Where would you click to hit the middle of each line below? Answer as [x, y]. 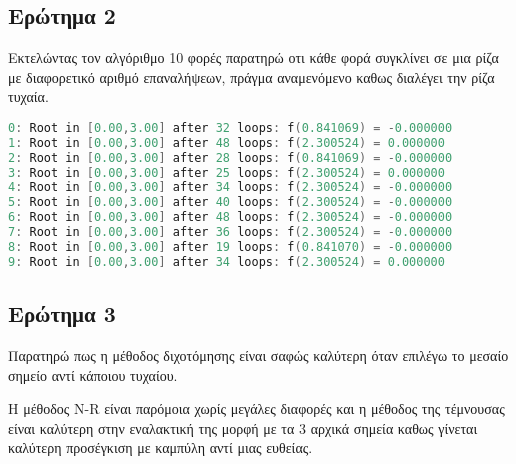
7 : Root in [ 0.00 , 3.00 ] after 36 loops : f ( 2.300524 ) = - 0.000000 [230, 232]
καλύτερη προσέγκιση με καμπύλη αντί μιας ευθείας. [160, 447]
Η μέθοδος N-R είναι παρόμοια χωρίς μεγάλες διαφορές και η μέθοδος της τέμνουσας [256, 408]
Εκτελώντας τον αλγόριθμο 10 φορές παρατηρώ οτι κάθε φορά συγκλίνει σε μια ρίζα [253, 57]
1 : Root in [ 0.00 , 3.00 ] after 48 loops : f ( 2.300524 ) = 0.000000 [226, 142]
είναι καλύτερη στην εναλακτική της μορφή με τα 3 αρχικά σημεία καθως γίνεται [243, 427]
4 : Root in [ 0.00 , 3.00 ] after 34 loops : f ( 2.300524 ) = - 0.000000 [230, 187]
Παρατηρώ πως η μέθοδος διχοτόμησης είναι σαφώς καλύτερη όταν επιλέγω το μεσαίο [258, 354]
